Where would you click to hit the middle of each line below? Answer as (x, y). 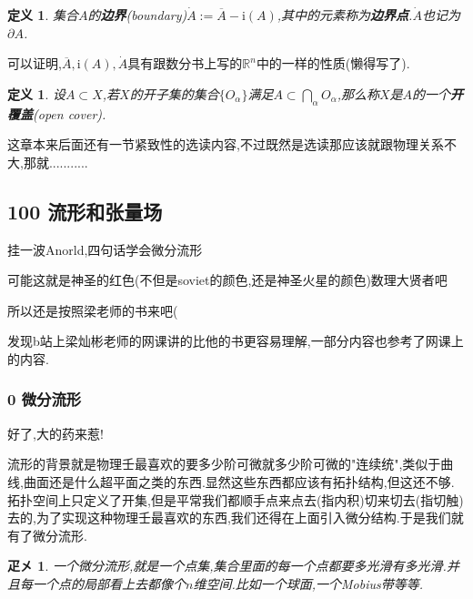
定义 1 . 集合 (43, 15)
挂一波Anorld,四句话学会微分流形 (105, 249)
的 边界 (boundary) (137, 15)
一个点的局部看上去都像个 (109, 583)
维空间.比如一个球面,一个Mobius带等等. (308, 583)
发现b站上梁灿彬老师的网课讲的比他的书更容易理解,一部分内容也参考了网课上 (236, 341)
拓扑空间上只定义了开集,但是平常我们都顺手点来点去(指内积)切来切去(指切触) (236, 499)
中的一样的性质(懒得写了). (333, 63)
